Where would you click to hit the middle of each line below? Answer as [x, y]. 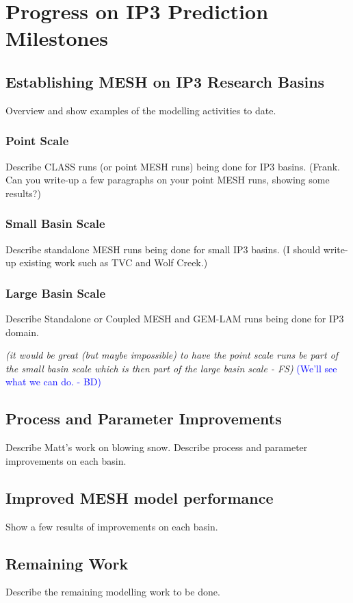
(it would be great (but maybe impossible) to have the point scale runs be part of [172, 355]
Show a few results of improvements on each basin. [112, 526]
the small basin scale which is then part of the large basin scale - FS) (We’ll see [171, 368]
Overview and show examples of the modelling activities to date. [141, 110]
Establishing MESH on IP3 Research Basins [165, 81]
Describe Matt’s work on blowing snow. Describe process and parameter [157, 447]
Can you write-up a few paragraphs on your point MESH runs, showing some [168, 180]
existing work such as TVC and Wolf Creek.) [114, 262]
